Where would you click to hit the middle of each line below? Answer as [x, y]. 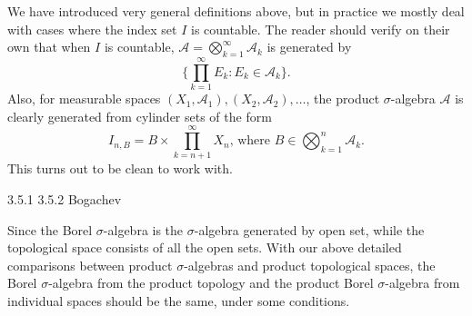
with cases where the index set [92, 29]
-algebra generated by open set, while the [309, 229]
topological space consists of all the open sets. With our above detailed [205, 247]
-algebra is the [143, 229]
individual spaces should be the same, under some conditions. [179, 300]
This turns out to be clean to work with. [120, 168]
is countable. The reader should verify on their [321, 29]
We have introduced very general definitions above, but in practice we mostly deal [236, 11]
